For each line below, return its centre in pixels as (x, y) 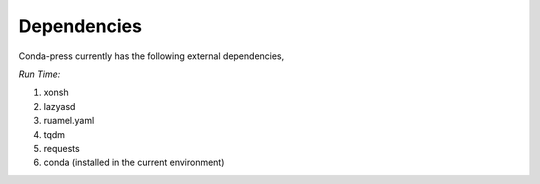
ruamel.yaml (69, 121)
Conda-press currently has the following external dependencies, (151, 56)
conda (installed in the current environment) (134, 162)
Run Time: (39, 74)
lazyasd (59, 106)
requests (61, 148)
